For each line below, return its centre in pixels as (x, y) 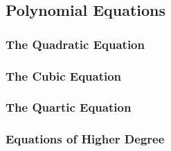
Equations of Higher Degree (85, 139)
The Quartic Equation (69, 107)
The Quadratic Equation (75, 44)
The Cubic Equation (64, 75)
